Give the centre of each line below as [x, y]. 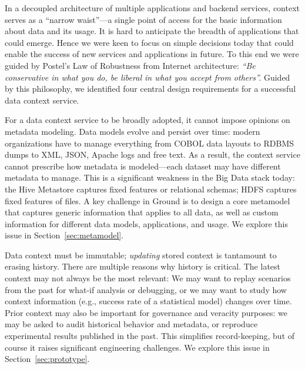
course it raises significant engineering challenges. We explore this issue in [137, 347]
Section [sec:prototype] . [47, 359]
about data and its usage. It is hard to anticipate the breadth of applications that [152, 31]
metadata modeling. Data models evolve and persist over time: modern [133, 131]
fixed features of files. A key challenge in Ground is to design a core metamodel [148, 200]
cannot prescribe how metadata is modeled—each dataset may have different [143, 166]
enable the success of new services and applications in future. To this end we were [152, 54]
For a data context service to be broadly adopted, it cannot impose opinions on [148, 120]
